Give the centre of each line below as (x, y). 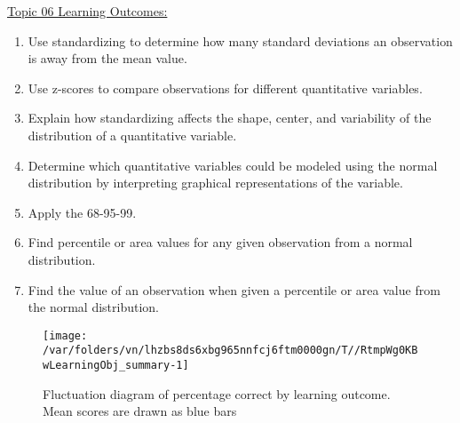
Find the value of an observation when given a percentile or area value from (234, 289)
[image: (65, 335)
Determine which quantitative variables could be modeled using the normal (233, 165)
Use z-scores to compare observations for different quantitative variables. (225, 88)
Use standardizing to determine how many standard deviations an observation (240, 40)
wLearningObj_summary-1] (116, 366)
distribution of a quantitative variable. (132, 135)
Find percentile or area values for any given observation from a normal (220, 242)
